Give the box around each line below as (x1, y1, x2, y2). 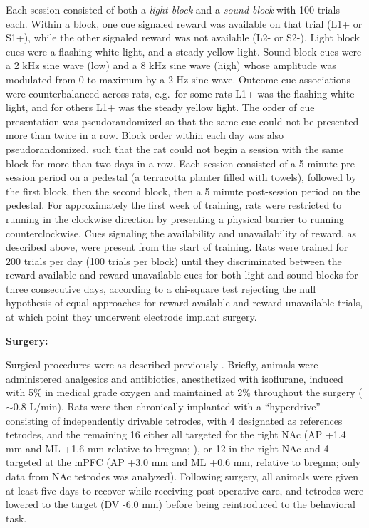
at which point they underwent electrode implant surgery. (6, 309, 257, 324)
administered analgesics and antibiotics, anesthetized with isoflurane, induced (6, 371, 343, 385)
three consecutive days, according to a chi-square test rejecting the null (6, 281, 316, 296)
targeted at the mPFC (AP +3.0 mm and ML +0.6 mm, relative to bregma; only (6, 455, 361, 470)
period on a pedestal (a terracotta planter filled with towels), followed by (38, 170, 357, 185)
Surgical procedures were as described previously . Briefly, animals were (6, 357, 318, 372)
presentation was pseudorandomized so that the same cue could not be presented (6, 113, 359, 128)
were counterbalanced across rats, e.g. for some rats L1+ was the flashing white (6, 86, 355, 100)
